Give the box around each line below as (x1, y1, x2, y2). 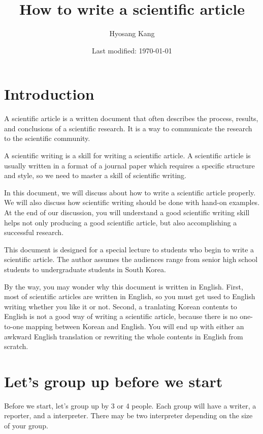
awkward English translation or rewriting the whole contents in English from (4, 331, 243, 341)
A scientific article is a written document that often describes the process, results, (4, 113, 258, 124)
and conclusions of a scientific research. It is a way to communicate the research (4, 123, 252, 133)
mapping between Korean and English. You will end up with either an (25, 321, 244, 331)
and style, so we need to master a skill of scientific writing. (4, 170, 186, 181)
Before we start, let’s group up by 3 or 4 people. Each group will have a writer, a (4, 400, 256, 411)
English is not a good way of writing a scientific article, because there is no (4, 311, 238, 322)
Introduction (4, 83, 94, 104)
